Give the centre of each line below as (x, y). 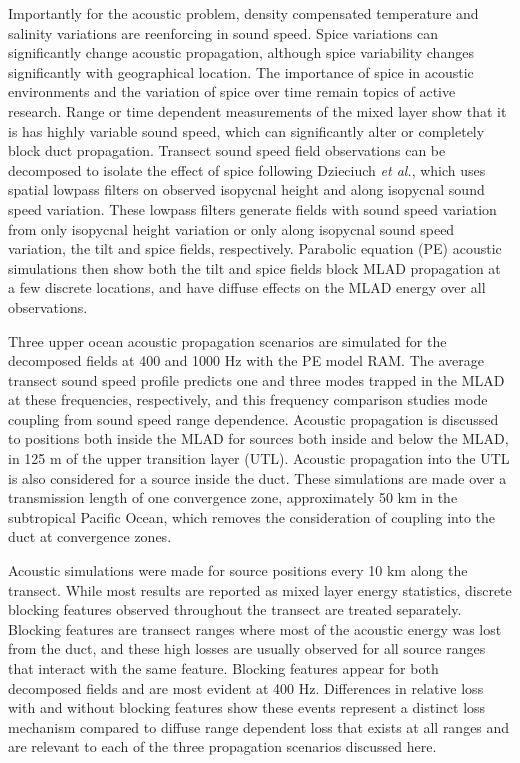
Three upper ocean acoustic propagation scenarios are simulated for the (227, 340)
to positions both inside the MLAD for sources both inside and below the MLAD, (258, 438)
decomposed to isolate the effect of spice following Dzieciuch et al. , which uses (247, 169)
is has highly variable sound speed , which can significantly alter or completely (246, 130)
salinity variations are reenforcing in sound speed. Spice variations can (223, 32)
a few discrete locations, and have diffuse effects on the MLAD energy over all (247, 287)
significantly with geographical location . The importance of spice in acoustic (241, 71)
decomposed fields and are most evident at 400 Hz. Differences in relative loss (246, 687)
